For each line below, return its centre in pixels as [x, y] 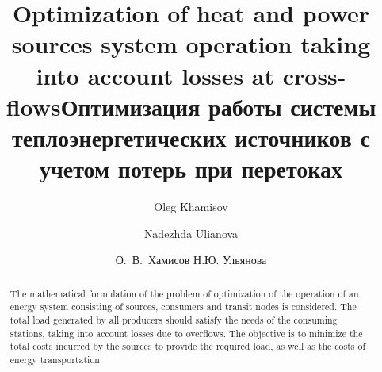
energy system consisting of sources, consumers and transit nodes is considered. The [183, 307]
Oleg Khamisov [191, 207]
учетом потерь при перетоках [191, 169]
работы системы [292, 106]
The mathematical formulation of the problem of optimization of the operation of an [184, 293]
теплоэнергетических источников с [191, 137]
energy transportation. [56, 359]
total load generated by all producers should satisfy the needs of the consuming [174, 319]
